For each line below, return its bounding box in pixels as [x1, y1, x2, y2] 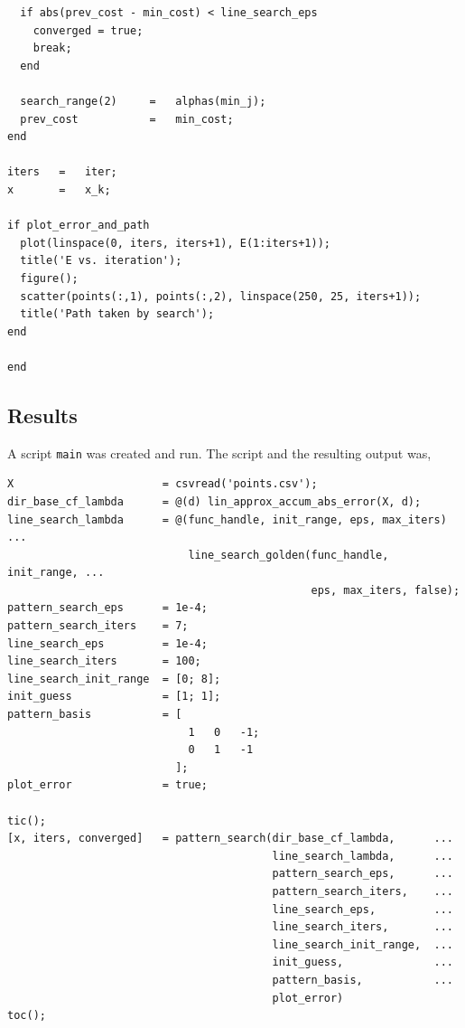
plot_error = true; [7, 778, 208, 792]
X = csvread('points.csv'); [7, 477, 318, 491]
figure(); [20, 271, 79, 285]
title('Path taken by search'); [20, 307, 215, 321]
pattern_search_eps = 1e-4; [7, 601, 208, 615]
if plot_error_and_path [7, 219, 150, 232]
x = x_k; [7, 183, 111, 196]
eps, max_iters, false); [311, 583, 460, 597]
